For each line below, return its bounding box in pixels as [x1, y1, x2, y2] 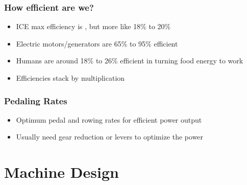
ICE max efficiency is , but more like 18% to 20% [16, 21, 171, 32]
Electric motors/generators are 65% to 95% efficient [16, 38, 178, 49]
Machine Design [4, 161, 119, 182]
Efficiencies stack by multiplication [16, 73, 125, 83]
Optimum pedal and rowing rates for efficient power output [16, 114, 202, 125]
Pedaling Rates [4, 94, 67, 107]
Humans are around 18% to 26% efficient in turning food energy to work [16, 55, 243, 66]
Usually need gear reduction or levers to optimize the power [16, 131, 204, 142]
